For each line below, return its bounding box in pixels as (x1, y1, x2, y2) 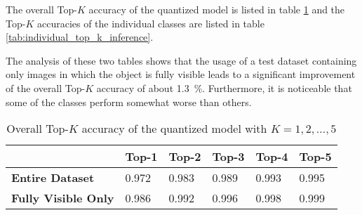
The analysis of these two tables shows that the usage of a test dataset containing (6, 53, 357, 67)
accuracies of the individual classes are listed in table (36, 15, 264, 30)
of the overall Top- (6, 80, 86, 95)
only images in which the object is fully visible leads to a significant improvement (6, 67, 356, 82)
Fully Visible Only (11, 190, 114, 207)
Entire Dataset (11, 169, 95, 186)
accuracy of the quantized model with (81, 120, 267, 137)
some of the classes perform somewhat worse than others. (6, 94, 252, 109)
